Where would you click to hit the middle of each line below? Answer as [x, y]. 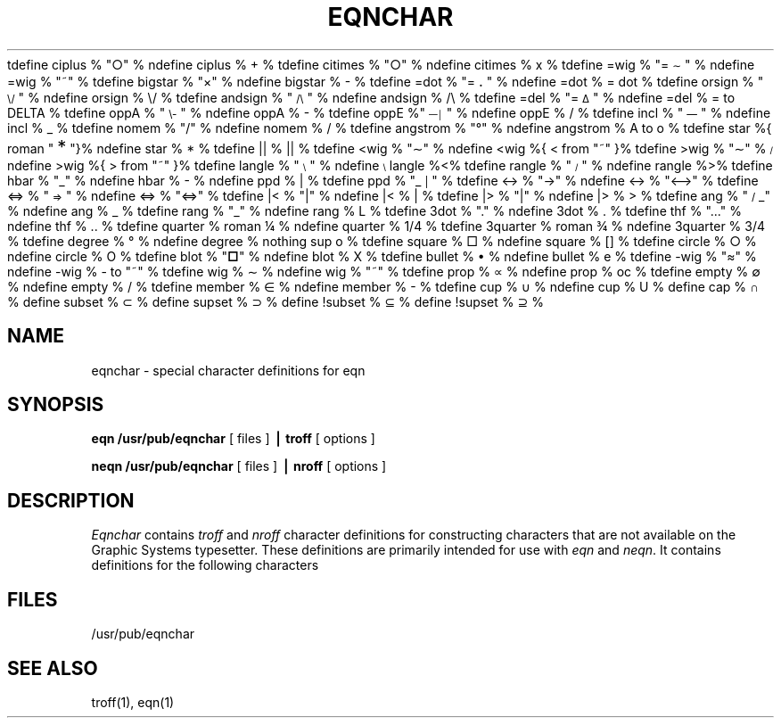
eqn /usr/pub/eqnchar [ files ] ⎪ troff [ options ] [233, 439]
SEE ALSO [53, 668]
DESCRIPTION [71, 500]
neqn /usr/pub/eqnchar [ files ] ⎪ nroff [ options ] [239, 466]
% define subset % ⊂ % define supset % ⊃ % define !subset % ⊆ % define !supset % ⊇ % [275, 301]
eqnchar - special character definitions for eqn [228, 370]
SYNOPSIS [56, 405]
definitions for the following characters [205, 565]
